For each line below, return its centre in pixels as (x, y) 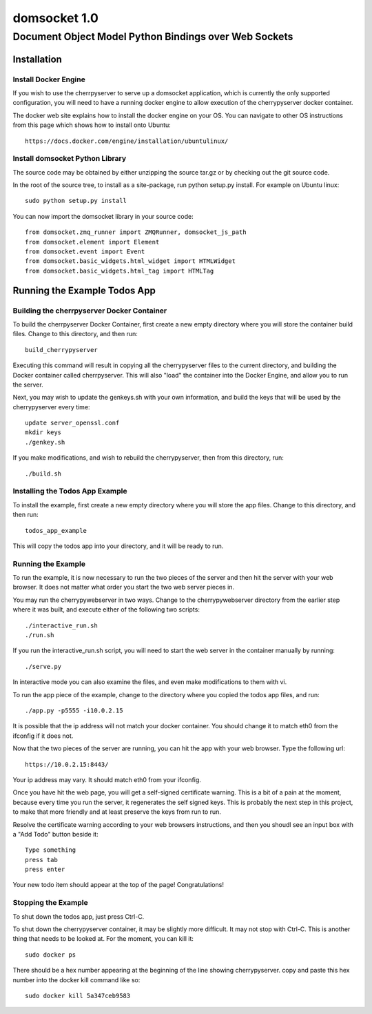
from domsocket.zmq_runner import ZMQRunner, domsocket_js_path (136, 232)
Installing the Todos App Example (70, 491)
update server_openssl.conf (72, 423)
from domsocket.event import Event (85, 252)
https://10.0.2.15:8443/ (67, 764)
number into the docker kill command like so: (76, 979)
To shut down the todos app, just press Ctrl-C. (79, 916)
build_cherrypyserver (61, 350)
